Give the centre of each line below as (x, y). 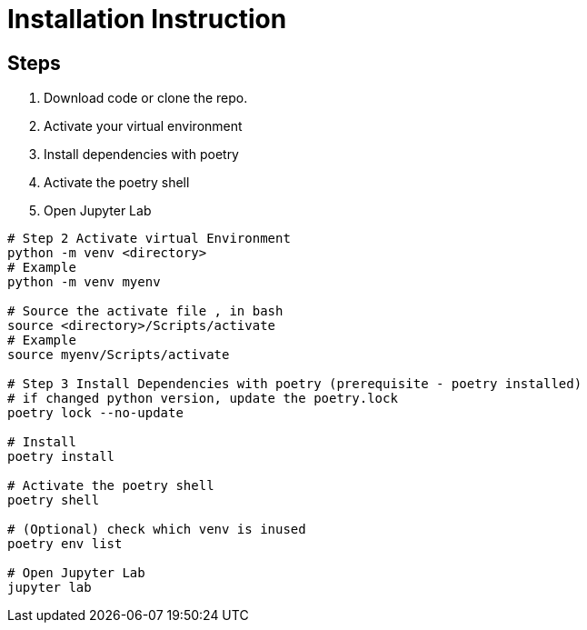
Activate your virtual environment (143, 126)
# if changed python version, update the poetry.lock (203, 399)
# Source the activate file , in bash (145, 311)
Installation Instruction (147, 19)
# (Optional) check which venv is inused (157, 530)
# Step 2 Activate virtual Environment (149, 239)
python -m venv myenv (84, 282)
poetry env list (65, 544)
